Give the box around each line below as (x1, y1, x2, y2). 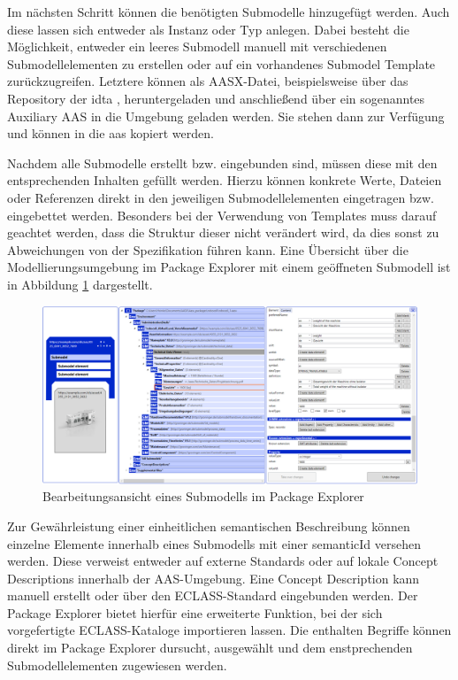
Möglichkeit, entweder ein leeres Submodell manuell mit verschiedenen (7, 37, 387, 56)
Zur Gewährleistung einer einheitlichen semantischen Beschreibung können (7, 516, 410, 535)
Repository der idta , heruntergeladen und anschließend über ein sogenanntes (7, 89, 425, 107)
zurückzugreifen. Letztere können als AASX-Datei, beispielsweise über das (7, 72, 408, 90)
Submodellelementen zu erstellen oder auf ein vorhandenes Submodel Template (7, 54, 436, 73)
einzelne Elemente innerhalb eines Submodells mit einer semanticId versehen (7, 534, 422, 552)
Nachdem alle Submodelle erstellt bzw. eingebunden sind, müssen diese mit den (7, 153, 438, 172)
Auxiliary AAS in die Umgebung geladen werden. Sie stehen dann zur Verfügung (7, 106, 445, 125)
